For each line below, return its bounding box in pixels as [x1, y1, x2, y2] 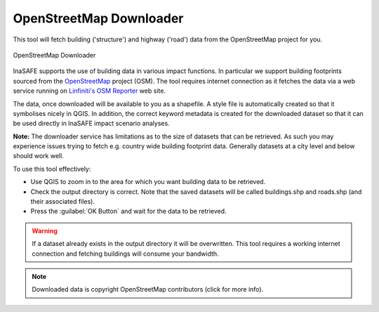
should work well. [13, 152, 65, 160]
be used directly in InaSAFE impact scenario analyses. [13, 119, 170, 128]
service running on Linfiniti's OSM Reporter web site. [13, 86, 166, 95]
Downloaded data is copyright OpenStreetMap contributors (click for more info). [32, 285, 264, 294]
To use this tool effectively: [13, 164, 91, 173]
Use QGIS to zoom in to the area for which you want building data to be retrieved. [30, 178, 266, 186]
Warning [32, 226, 58, 235]
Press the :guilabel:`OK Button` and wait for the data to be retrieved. [30, 207, 227, 216]
